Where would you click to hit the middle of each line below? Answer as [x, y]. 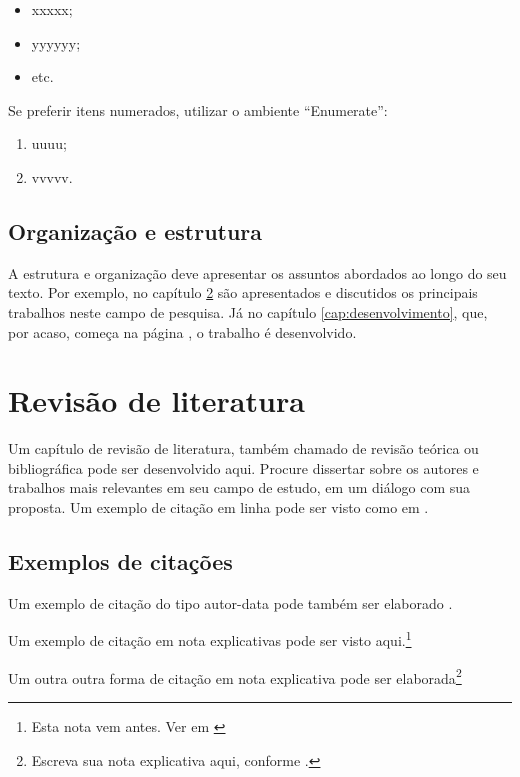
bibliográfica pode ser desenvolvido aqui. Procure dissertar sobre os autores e [243, 467]
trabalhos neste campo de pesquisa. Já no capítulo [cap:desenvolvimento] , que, [248, 311]
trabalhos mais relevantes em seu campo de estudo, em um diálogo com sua [239, 487]
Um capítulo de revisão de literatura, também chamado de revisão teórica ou [243, 448]
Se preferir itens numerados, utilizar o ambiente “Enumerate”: [198, 109]
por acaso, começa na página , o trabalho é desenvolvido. [182, 331]
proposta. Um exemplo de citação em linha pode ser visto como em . [218, 507]
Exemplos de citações [120, 561]
